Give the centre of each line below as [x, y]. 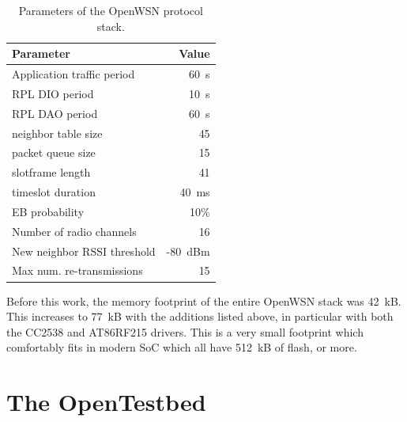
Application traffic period [73, 74]
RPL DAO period [55, 113]
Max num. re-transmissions [77, 270]
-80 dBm [188, 251]
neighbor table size [57, 133]
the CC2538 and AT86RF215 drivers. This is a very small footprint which [185, 331]
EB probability [48, 211]
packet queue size [54, 152]
